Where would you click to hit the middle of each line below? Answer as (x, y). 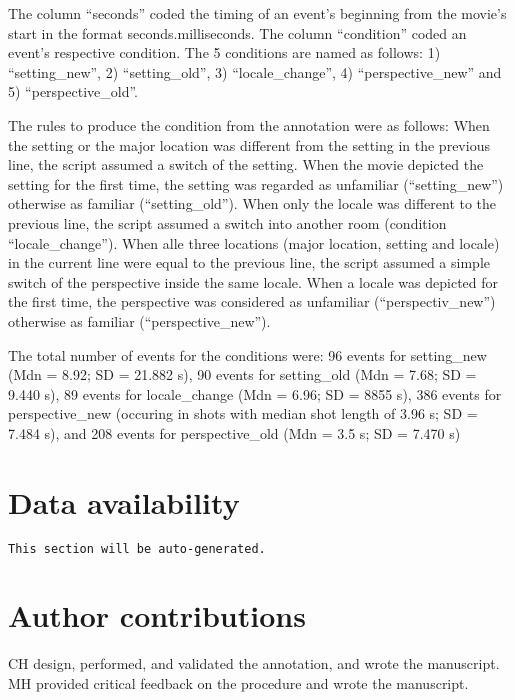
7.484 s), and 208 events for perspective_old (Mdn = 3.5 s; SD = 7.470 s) (234, 432)
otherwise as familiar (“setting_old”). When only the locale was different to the (252, 203)
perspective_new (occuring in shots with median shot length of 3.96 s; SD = (243, 413)
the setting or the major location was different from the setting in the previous (249, 144)
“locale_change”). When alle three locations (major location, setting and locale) (254, 242)
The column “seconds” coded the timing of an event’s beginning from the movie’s (257, 13)
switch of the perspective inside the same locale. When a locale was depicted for (253, 281)
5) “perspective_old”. (73, 91)
